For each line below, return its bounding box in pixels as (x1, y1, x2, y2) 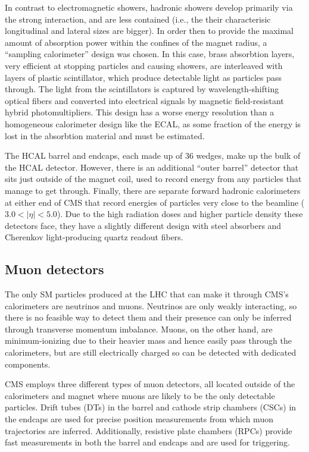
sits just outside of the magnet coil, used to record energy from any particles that (5, 172, 302, 185)
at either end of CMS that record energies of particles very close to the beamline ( (5, 196, 305, 208)
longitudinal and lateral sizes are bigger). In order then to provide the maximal (5, 24, 294, 37)
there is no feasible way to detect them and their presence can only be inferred (5, 311, 292, 324)
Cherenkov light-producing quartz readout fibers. (5, 231, 183, 243)
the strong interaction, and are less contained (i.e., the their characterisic (5, 12, 271, 25)
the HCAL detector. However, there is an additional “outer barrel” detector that (5, 161, 299, 173)
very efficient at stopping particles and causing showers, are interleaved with (5, 59, 283, 71)
